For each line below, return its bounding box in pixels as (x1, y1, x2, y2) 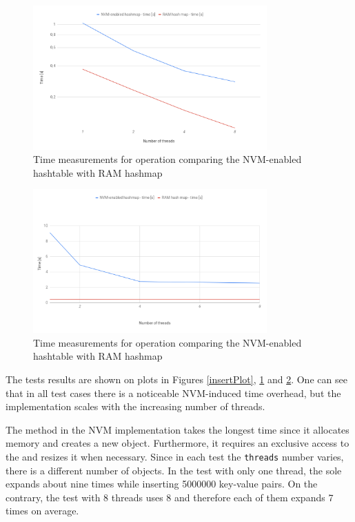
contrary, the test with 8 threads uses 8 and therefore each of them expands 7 (6, 490, 334, 504)
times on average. (6, 503, 79, 518)
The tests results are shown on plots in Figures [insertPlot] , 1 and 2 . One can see (6, 371, 347, 386)
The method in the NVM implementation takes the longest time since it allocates (6, 422, 349, 436)
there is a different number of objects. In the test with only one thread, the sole (6, 463, 342, 477)
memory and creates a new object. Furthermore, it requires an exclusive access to (6, 436, 349, 450)
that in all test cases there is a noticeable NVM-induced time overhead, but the (6, 385, 341, 400)
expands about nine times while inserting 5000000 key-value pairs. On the (6, 476, 318, 491)
